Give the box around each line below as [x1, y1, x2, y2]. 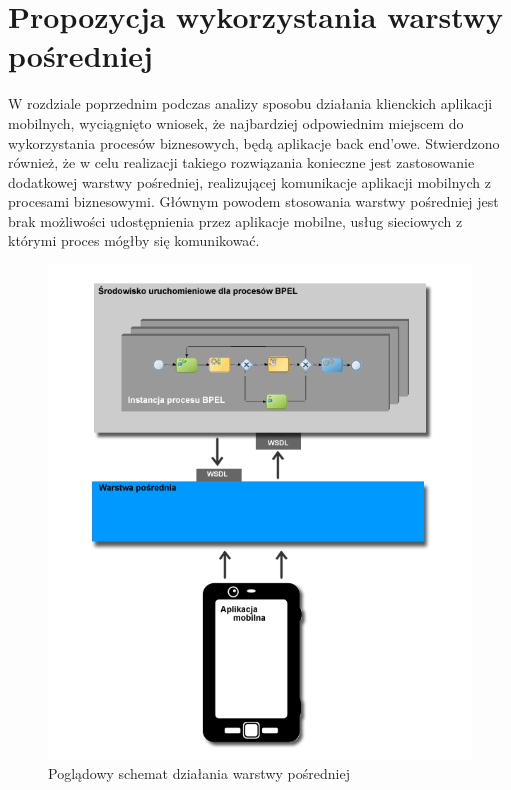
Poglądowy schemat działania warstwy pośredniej [48, 763, 350, 784]
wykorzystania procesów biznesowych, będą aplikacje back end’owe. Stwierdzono [8, 132, 500, 153]
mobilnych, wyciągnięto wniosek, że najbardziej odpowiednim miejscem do [8, 112, 464, 133]
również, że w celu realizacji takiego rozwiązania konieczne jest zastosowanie [8, 152, 475, 173]
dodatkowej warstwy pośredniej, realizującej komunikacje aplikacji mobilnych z [8, 171, 491, 192]
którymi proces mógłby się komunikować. [8, 230, 260, 251]
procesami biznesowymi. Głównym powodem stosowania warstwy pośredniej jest [8, 191, 499, 212]
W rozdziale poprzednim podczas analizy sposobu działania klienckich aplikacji [8, 93, 493, 114]
